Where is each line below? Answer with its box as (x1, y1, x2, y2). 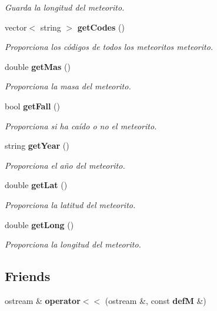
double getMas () (5, 60, 71, 72)
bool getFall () (5, 99, 60, 112)
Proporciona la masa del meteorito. (5, 80, 131, 92)
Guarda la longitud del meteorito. (5, 1, 125, 13)
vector (5, 21, 27, 33)
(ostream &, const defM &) (105, 294, 206, 306)
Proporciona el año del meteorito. (5, 159, 125, 171)
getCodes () (77, 21, 125, 33)
